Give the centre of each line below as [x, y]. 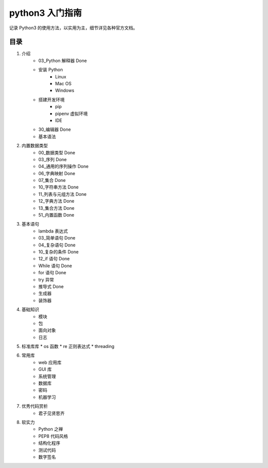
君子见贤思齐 [51, 413]
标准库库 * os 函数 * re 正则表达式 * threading [68, 347]
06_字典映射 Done [57, 173]
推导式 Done [51, 286]
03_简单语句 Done [57, 238]
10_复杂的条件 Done [59, 252]
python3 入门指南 [45, 13]
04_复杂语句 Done [57, 245]
